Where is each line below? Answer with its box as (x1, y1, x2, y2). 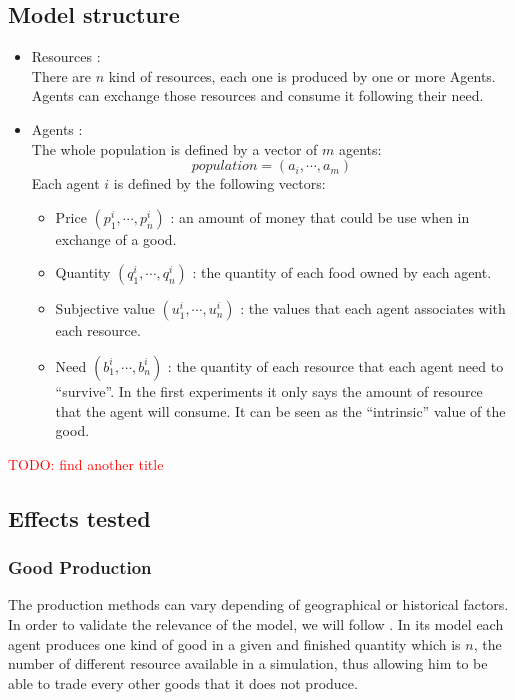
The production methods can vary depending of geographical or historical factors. (8, 594, 509, 615)
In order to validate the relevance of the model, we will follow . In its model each (8, 613, 504, 634)
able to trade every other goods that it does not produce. (8, 672, 358, 693)
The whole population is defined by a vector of (31, 138, 318, 159)
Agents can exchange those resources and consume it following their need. (31, 85, 484, 106)
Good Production (8, 555, 152, 580)
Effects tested (8, 502, 151, 533)
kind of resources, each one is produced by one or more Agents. (108, 65, 496, 86)
